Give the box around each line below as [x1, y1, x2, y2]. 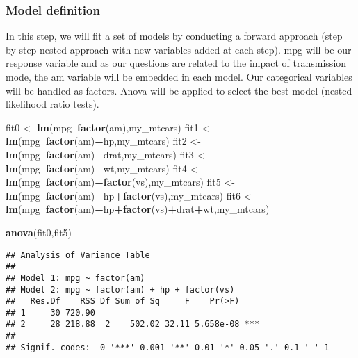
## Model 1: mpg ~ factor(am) [6, 272, 145, 283]
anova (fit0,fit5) [6, 225, 72, 239]
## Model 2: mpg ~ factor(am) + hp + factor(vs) [6, 284, 235, 295]
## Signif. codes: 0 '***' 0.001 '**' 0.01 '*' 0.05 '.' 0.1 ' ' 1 [6, 342, 329, 352]
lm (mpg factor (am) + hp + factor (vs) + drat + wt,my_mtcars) [6, 202, 270, 216]
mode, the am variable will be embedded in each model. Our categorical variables [6, 70, 352, 83]
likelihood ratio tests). [6, 97, 99, 111]
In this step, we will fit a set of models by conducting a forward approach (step [6, 29, 343, 43]
